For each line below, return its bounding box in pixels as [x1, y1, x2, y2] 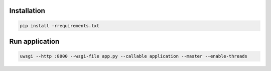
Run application [9, 37, 60, 46]
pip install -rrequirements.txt [20, 23, 100, 28]
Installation [9, 6, 45, 15]
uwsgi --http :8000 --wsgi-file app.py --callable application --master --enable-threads [20, 54, 248, 59]
